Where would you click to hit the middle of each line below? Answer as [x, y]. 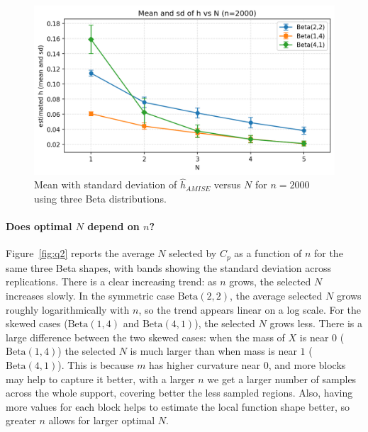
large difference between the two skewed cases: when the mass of [145, 337]
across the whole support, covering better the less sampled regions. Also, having [179, 393]
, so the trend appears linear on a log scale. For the [250, 309]
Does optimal [39, 226]
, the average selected [276, 295]
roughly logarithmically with [68, 309]
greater [21, 420]
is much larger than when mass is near [213, 351]
